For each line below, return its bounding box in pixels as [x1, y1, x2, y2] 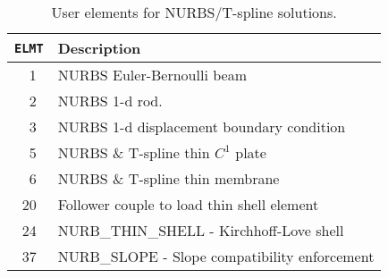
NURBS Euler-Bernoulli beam [57, 64, 247, 85]
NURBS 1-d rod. [57, 90, 163, 111]
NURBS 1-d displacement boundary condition [57, 116, 346, 137]
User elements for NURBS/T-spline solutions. [51, 2, 337, 22]
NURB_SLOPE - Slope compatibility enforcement [57, 246, 375, 266]
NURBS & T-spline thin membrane [57, 168, 280, 189]
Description [57, 38, 141, 58]
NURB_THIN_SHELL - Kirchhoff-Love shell [57, 220, 344, 240]
